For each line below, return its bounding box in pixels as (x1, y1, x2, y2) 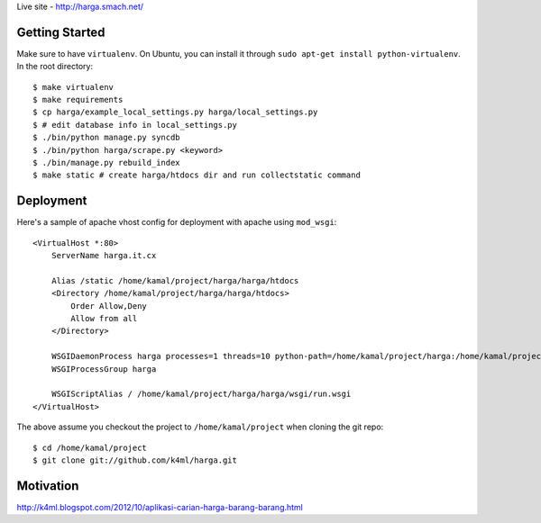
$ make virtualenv (32, 82, 115, 92)
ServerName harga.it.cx (50, 250, 157, 261)
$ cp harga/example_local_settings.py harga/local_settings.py (32, 107, 318, 117)
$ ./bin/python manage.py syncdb (32, 132, 180, 143)
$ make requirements (32, 95, 124, 105)
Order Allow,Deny (70, 301, 148, 311)
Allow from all (70, 313, 138, 324)
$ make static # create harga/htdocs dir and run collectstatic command (32, 170, 361, 180)
